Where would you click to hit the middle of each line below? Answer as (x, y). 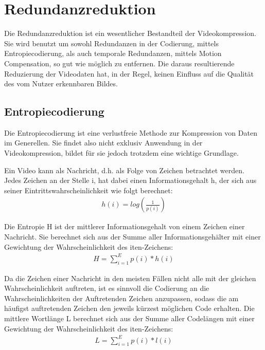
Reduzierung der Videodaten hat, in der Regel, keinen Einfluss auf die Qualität (129, 73)
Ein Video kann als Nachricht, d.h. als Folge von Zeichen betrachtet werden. (124, 170)
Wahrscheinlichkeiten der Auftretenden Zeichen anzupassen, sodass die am (121, 298)
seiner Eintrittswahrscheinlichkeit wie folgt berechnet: (89, 190)
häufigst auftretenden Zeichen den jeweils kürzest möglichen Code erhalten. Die (129, 308)
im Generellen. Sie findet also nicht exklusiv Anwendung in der (103, 143)
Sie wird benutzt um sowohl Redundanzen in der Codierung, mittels (111, 43)
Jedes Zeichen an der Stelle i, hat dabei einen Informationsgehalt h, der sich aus (130, 180)
